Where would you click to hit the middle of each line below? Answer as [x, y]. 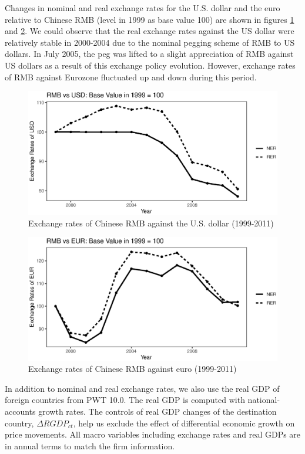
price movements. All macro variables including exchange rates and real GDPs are [153, 434]
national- [264, 400]
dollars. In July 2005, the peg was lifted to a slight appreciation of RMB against [149, 54]
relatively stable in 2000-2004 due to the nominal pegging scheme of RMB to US [150, 42]
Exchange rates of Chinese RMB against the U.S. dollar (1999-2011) [151, 223]
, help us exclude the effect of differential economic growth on [184, 423]
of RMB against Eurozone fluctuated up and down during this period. [131, 77]
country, [19, 423]
